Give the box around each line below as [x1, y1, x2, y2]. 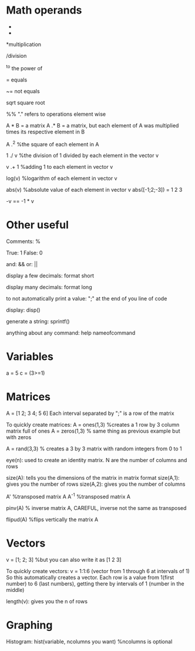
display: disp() [6, 306, 41, 313]
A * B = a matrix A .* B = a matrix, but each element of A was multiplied [6, 122, 179, 129]
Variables [6, 350, 54, 364]
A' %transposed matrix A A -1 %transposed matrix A [6, 492, 131, 500]
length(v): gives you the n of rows [6, 597, 88, 605]
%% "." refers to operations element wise [6, 110, 106, 117]
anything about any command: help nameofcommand [6, 329, 136, 336]
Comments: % [6, 238, 41, 245]
